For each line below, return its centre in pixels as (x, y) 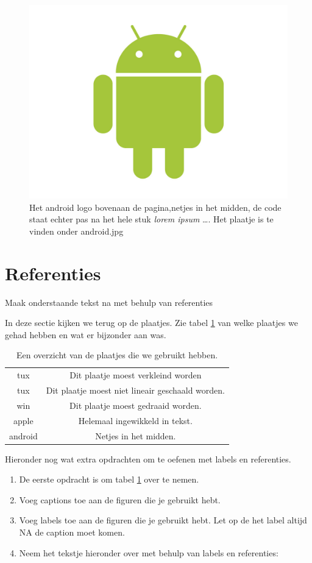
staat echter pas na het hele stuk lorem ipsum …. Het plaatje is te (151, 219)
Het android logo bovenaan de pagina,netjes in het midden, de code (155, 207)
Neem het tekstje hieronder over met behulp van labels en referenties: (149, 552)
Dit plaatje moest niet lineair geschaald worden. (135, 390)
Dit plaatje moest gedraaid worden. (136, 405)
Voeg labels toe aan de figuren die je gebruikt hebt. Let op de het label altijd (163, 520)
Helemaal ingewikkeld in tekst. (135, 420)
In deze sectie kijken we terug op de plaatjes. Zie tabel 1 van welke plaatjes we (151, 323)
